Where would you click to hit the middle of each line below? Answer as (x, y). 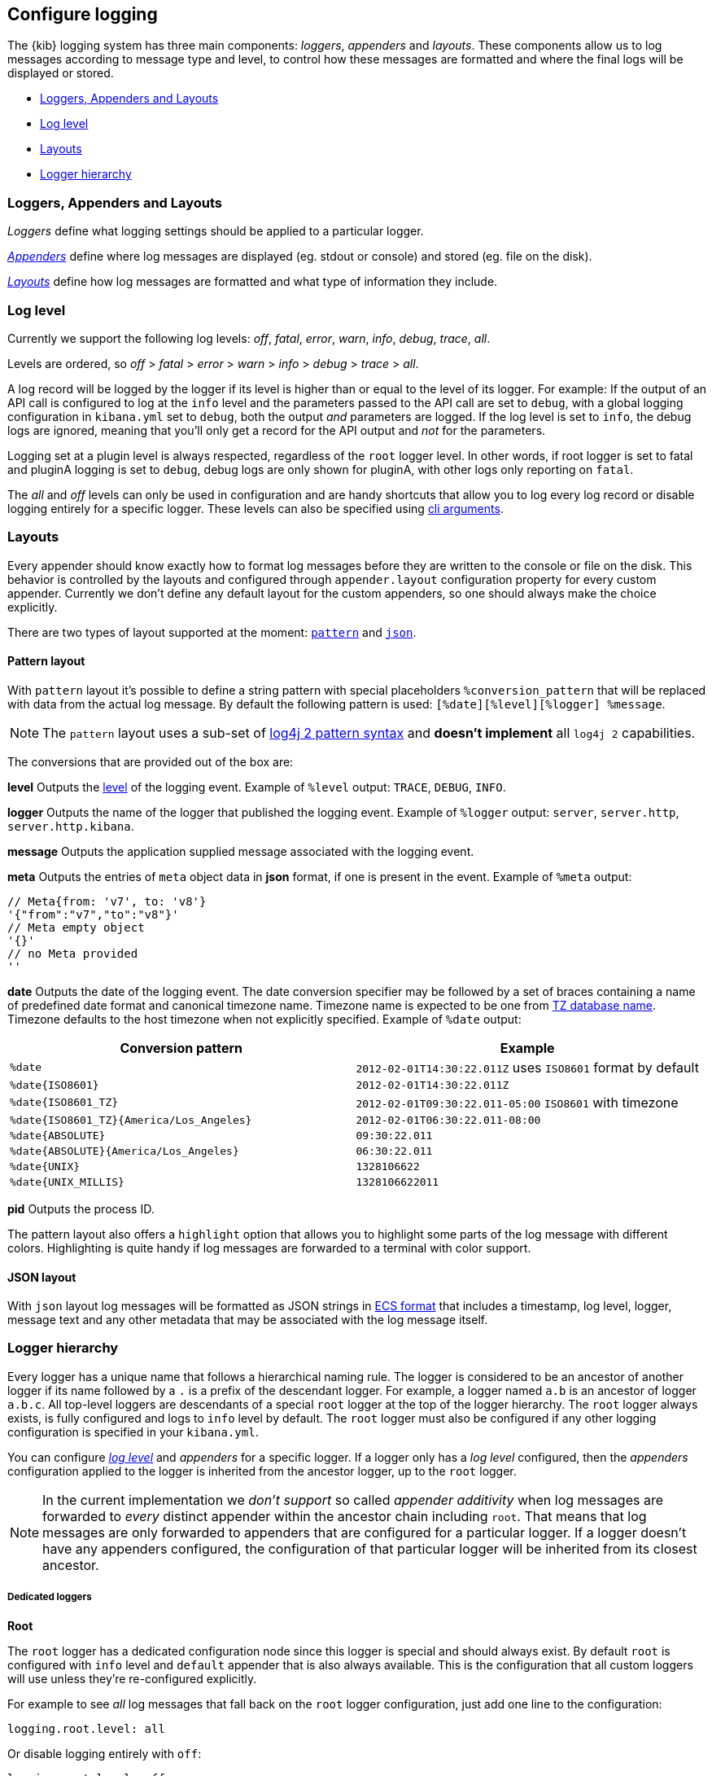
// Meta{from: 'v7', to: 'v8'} (107, 901)
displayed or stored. (61, 73)
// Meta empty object (76, 927)
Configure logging (83, 14)
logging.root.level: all (86, 1728)
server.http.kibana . (71, 826)
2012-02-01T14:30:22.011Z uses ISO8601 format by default (527, 1067)
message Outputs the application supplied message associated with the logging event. (241, 851)
